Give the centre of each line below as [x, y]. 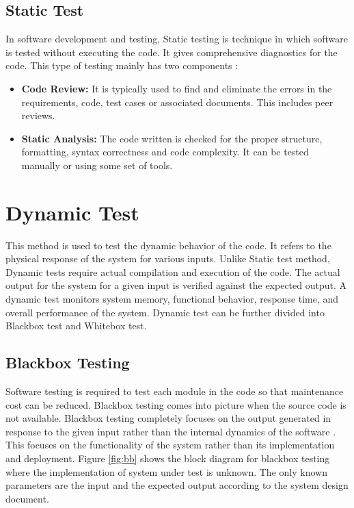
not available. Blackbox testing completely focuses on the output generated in [168, 418]
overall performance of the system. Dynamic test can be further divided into [165, 312]
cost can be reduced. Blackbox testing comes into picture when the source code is [176, 404]
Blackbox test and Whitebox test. [76, 326]
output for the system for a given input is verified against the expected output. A [176, 285]
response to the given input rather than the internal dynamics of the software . [171, 431]
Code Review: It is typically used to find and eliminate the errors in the [177, 88]
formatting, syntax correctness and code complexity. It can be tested [165, 152]
